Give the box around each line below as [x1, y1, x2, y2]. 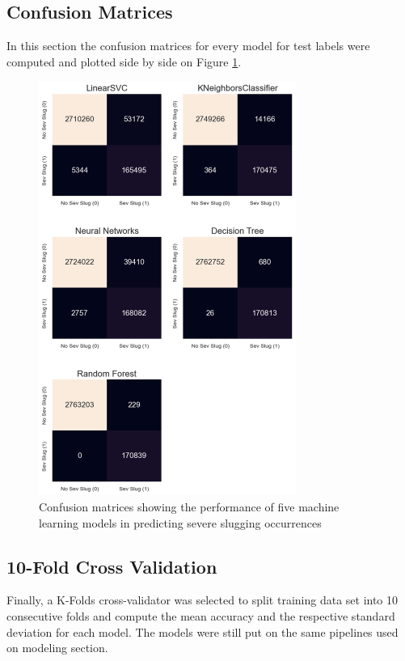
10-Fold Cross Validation [6, 553, 217, 578]
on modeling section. [6, 639, 108, 656]
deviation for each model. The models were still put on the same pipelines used [6, 623, 399, 640]
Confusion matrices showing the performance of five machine [39, 498, 340, 515]
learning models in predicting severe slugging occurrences [39, 514, 322, 531]
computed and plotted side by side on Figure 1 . [6, 53, 242, 70]
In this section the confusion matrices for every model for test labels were [6, 37, 370, 54]
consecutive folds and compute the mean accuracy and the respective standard [6, 607, 395, 624]
